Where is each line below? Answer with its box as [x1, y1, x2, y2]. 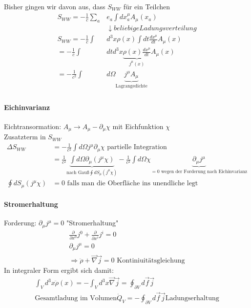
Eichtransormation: [4, 121, 62, 131]
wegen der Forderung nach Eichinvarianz [161, 169, 248, 174]
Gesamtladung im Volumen [35, 295, 117, 302]
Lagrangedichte [115, 84, 147, 89]
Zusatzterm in [4, 132, 46, 142]
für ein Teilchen [123, 1, 170, 11]
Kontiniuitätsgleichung [117, 257, 185, 264]
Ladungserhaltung [165, 295, 219, 302]
